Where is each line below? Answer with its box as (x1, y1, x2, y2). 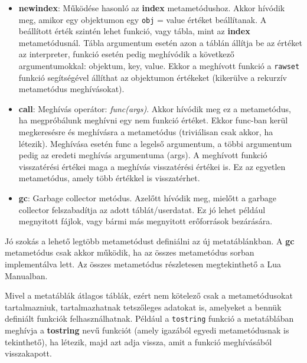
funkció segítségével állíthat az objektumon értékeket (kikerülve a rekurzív (18, 71, 287, 83)
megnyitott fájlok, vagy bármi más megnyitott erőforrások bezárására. (18, 215, 273, 227)
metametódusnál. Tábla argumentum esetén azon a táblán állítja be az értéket (18, 36, 302, 48)
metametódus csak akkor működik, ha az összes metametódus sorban (5, 246, 254, 259)
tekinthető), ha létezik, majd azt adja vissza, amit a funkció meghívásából (5, 335, 272, 348)
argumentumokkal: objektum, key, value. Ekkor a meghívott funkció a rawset (18, 60, 300, 72)
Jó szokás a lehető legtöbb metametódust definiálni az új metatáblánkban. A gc (5, 234, 295, 247)
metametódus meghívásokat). (18, 83, 125, 95)
